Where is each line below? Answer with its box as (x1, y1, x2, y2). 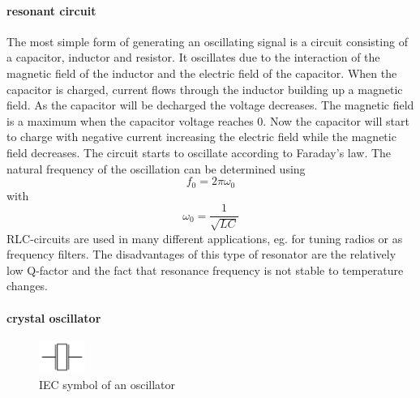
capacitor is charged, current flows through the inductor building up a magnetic (6, 80, 403, 97)
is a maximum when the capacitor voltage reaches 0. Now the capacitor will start (6, 112, 409, 129)
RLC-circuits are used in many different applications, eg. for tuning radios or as (6, 229, 403, 246)
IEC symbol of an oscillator (39, 375, 175, 392)
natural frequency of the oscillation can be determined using (6, 160, 306, 177)
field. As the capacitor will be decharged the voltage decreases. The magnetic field (6, 96, 414, 113)
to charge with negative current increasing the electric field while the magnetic (6, 128, 396, 145)
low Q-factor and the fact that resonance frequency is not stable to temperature (6, 261, 404, 278)
